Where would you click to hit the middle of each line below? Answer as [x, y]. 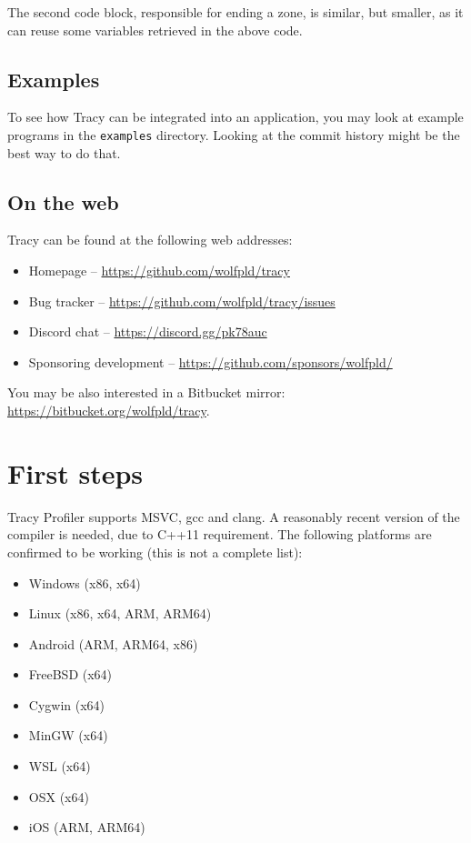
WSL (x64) [60, 766]
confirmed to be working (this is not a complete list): [155, 552]
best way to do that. [64, 152]
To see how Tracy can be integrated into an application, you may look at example [235, 117]
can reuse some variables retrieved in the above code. [155, 30]
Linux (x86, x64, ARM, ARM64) [120, 613]
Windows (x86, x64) [85, 582]
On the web [63, 201]
